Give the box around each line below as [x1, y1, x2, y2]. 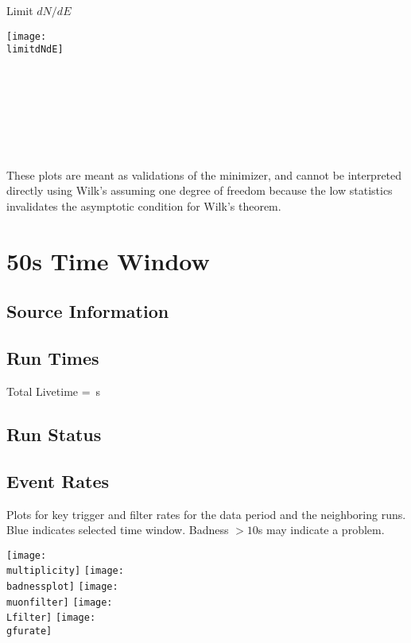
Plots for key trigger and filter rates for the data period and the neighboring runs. [6, 505, 406, 522]
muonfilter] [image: [6, 596, 113, 608]
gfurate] [6, 626, 52, 637]
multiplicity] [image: [6, 565, 124, 577]
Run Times [6, 346, 99, 370]
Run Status [6, 422, 102, 446]
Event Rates [6, 468, 110, 493]
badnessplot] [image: [6, 581, 118, 593]
